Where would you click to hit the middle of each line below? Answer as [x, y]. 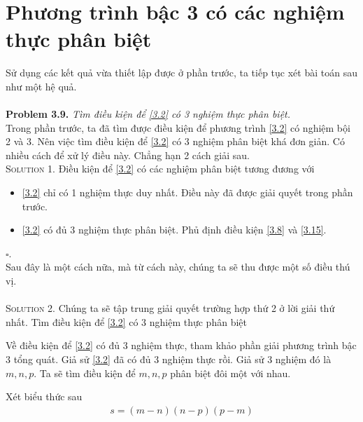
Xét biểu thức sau [44, 396]
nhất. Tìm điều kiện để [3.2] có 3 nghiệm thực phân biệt [126, 321]
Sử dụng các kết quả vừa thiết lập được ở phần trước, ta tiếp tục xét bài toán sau [181, 73]
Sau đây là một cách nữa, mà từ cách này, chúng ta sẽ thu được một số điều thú [178, 267]
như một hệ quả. [41, 86]
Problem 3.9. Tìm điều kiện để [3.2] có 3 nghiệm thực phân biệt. [148, 114]
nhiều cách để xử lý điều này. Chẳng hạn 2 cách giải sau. [128, 155]
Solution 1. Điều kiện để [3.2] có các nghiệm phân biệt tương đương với [160, 169]
